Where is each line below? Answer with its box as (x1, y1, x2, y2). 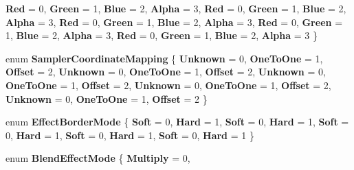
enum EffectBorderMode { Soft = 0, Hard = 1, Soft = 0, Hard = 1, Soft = (5, 114, 349, 129)
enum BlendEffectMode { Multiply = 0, (5, 151, 190, 165)
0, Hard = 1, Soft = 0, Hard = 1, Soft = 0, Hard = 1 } (5, 127, 254, 142)
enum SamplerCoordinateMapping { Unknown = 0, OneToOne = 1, (5, 51, 323, 65)
